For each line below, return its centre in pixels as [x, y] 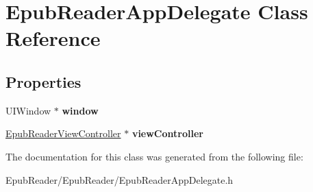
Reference [53, 38]
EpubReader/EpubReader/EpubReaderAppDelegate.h [120, 179]
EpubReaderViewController [63, 133]
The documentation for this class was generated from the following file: [154, 156]
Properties [43, 81]
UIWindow [28, 110]
